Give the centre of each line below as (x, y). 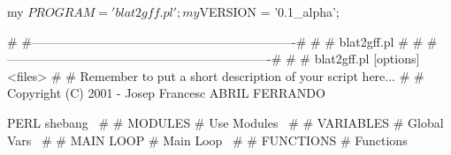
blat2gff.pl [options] (367, 59)
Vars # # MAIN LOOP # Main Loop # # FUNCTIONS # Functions (207, 140)
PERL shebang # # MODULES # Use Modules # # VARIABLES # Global (225, 122)
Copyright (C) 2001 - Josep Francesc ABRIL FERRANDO (166, 93)
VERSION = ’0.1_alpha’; (269, 11)
